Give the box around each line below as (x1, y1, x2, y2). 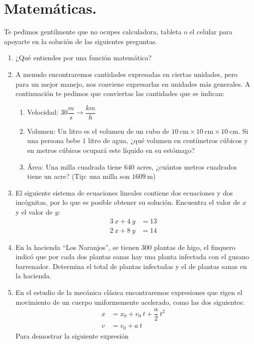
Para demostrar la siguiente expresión (15, 330, 129, 341)
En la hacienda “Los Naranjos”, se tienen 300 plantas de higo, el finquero (15, 242, 235, 252)
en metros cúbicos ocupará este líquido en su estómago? (27, 145, 195, 155)
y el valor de (15, 206, 53, 217)
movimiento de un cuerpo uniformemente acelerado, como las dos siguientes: (15, 296, 245, 307)
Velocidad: (27, 107, 58, 117)
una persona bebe (27, 135, 80, 146)
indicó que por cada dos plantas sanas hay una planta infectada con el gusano (15, 251, 249, 262)
